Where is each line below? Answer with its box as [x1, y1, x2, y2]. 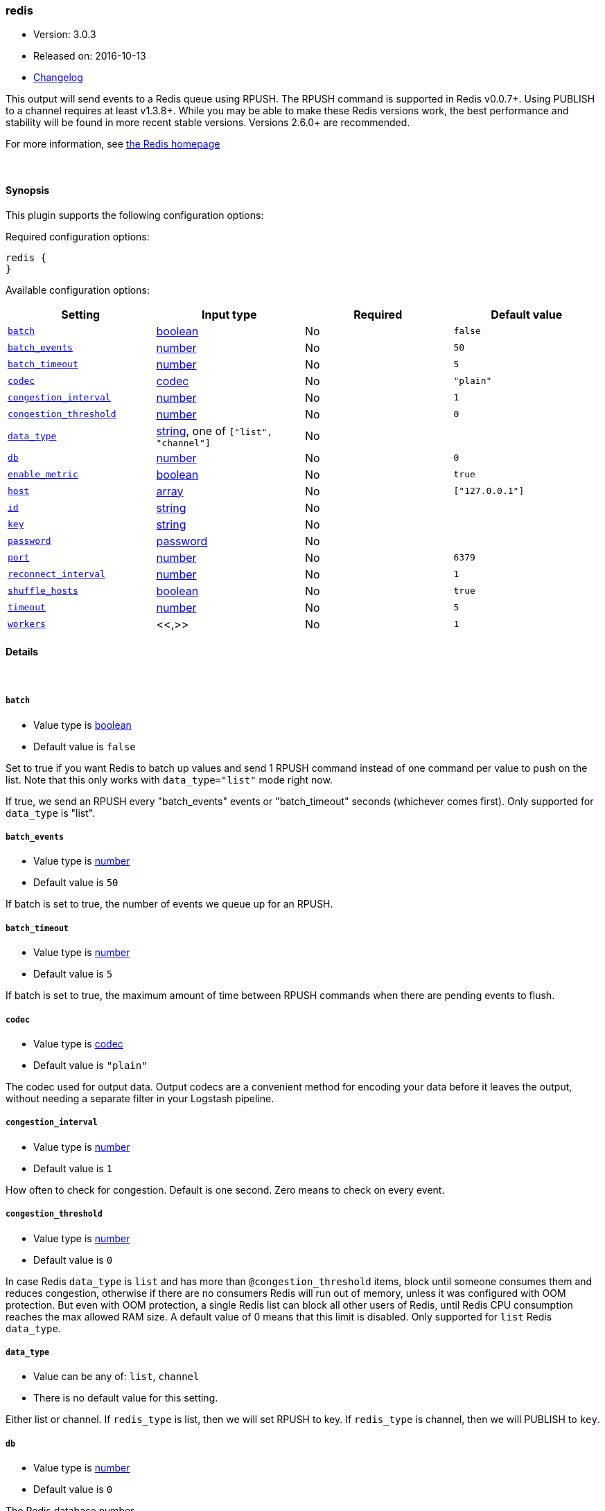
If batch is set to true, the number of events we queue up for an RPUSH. [6, 898, 333, 910]
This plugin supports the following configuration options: [6, 209, 264, 221]
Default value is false [33, 740, 136, 752]
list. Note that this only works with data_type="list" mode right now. [6, 773, 333, 786]
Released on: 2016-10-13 [33, 50, 146, 62]
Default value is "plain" [33, 1059, 148, 1071]
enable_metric [8, 469, 78, 480]
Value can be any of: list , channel [33, 1370, 200, 1383]
